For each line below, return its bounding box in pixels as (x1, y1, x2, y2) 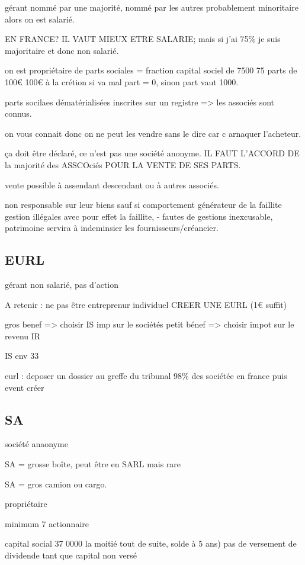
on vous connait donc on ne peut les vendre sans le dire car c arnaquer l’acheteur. (5, 127, 301, 139)
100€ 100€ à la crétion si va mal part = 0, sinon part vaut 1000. (5, 75, 239, 88)
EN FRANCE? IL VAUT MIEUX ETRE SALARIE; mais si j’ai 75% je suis (5, 33, 281, 45)
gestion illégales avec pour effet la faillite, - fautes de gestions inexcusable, (5, 210, 273, 222)
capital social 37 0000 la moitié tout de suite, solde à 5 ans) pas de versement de (5, 537, 297, 550)
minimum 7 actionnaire (5, 517, 89, 529)
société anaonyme (5, 438, 69, 450)
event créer (5, 381, 44, 393)
